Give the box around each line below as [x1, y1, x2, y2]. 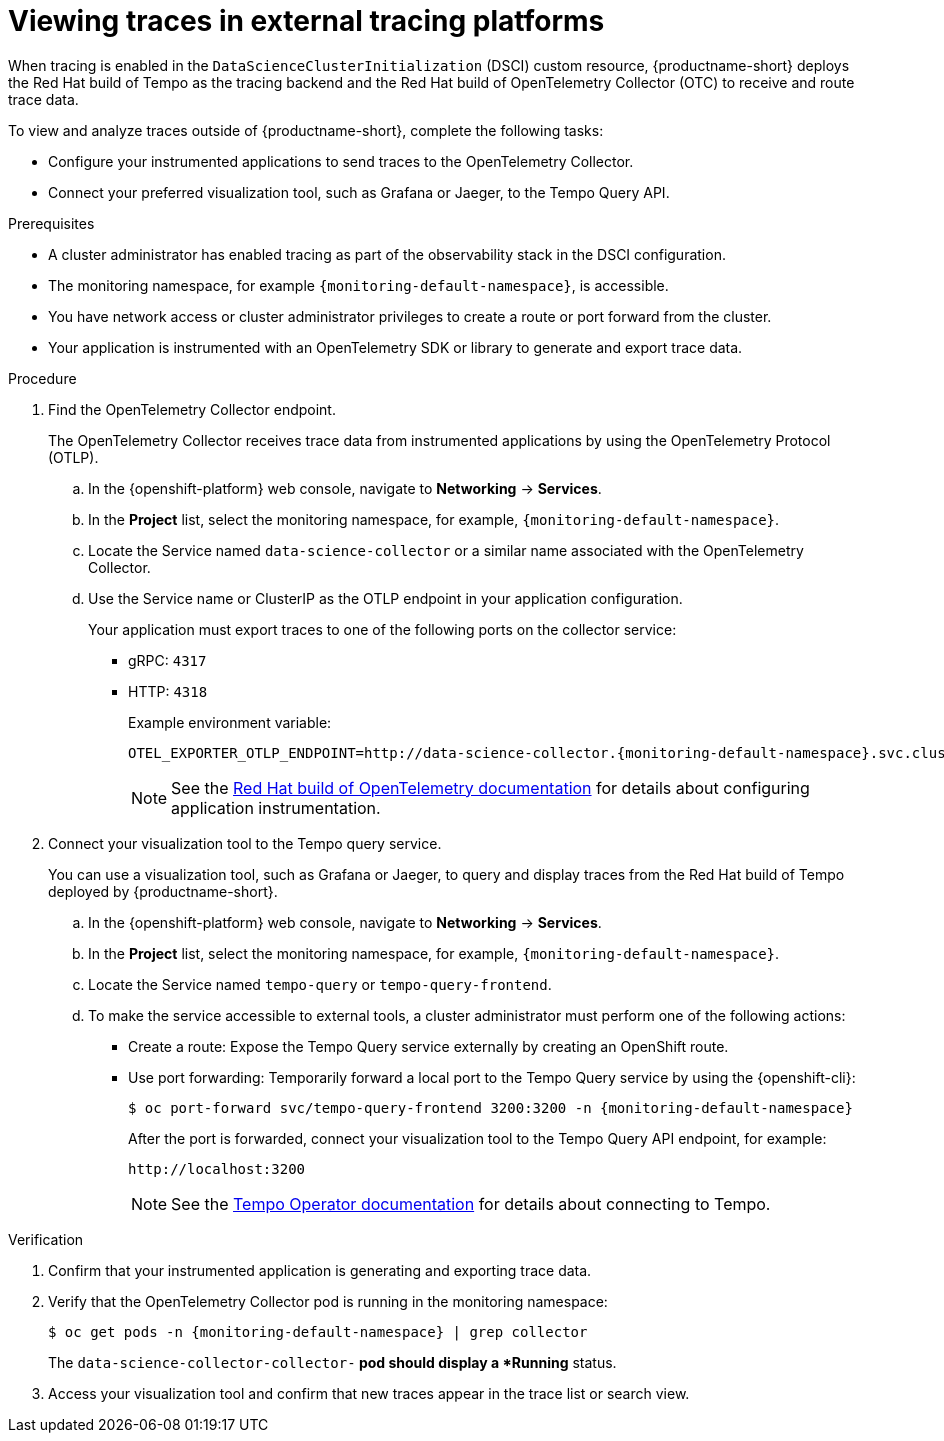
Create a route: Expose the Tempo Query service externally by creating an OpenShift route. [128, 1037, 729, 1055]
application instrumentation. [171, 797, 381, 818]
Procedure [8, 369, 77, 387]
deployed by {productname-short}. [48, 882, 278, 900]
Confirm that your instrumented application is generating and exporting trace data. [48, 1261, 592, 1279]
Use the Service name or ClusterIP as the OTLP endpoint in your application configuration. [88, 589, 683, 607]
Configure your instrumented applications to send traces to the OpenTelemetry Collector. [48, 152, 634, 170]
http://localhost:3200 [128, 1160, 306, 1177]
